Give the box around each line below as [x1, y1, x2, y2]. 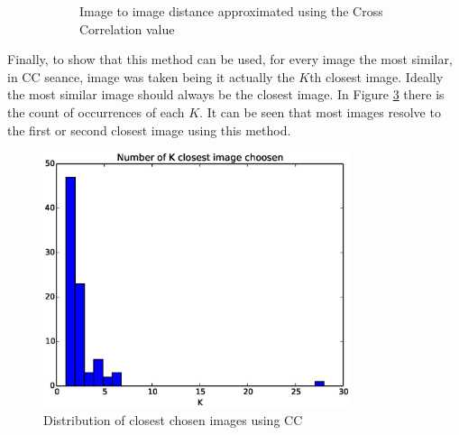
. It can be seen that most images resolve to [199, 102, 441, 121]
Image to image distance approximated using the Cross [79, 2, 383, 20]
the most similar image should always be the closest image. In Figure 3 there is [7, 85, 445, 104]
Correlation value [79, 19, 175, 38]
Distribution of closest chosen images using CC [43, 410, 303, 429]
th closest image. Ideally [309, 67, 444, 86]
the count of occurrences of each [7, 102, 185, 121]
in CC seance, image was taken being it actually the [7, 67, 295, 86]
